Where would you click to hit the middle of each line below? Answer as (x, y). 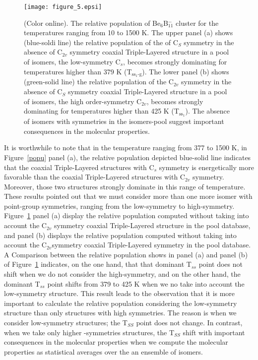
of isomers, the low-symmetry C (72, 62)
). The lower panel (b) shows (186, 71)
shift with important (214, 332)
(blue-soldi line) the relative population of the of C (101, 42)
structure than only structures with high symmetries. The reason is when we (120, 313)
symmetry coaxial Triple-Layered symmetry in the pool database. (151, 245)
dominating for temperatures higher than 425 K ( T (101, 111)
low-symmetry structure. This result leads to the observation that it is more (120, 293)
